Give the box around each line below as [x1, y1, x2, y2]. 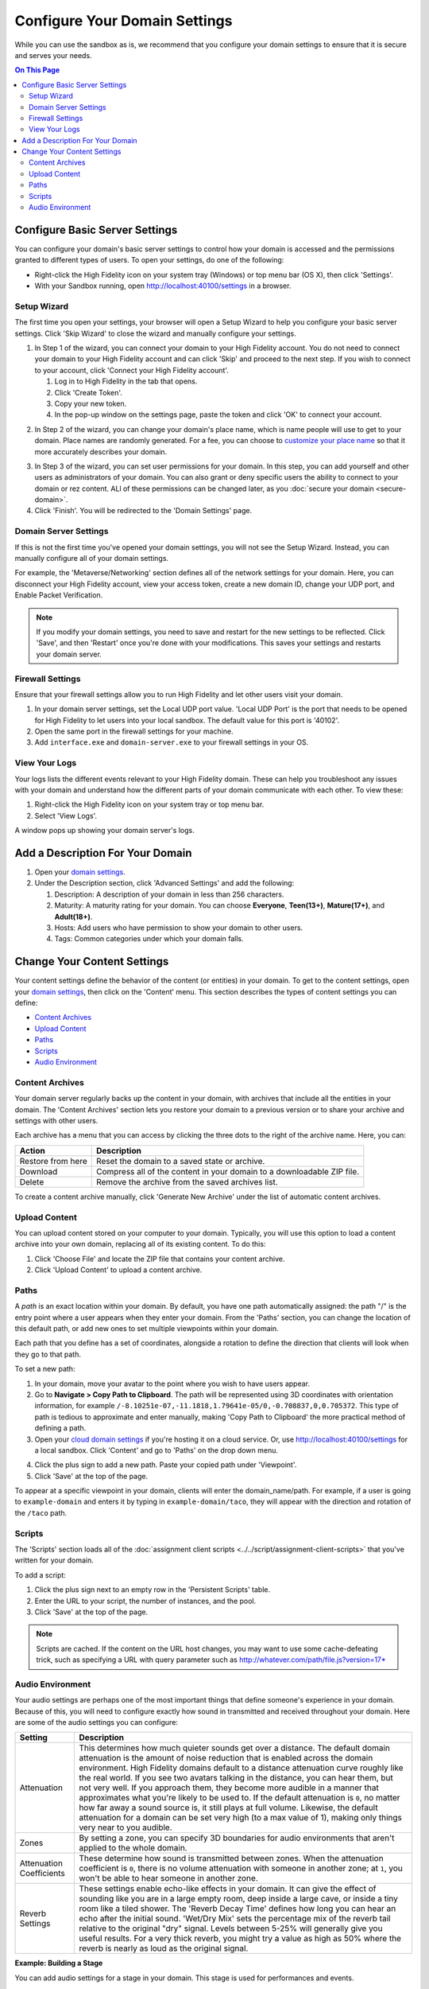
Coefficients [19, 1868, 65, 1879]
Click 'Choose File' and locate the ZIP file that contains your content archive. [34, 1254, 285, 1263]
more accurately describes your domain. [34, 446, 168, 457]
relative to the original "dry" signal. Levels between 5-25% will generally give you [79, 1923, 383, 1934]
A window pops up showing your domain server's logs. [14, 826, 195, 835]
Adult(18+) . [54, 912, 93, 921]
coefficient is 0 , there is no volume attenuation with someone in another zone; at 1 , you [79, 1862, 403, 1874]
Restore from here [19, 1155, 87, 1166]
